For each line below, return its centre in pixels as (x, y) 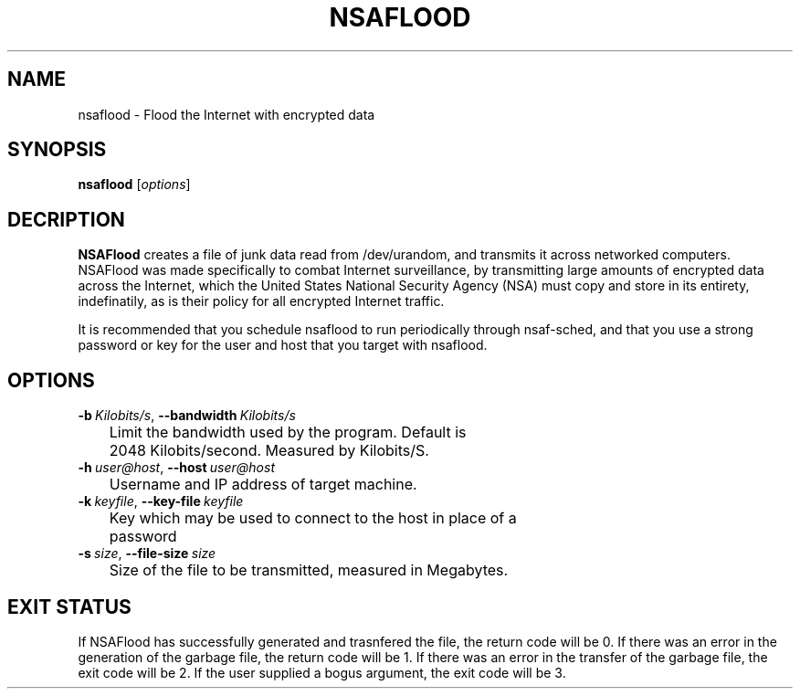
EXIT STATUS (69, 606)
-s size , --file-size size (147, 554)
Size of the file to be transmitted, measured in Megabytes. (309, 570)
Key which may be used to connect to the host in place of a (313, 518)
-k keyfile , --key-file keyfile (161, 501)
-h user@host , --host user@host (176, 468)
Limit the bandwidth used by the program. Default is (288, 432)
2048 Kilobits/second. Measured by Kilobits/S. (269, 451)
